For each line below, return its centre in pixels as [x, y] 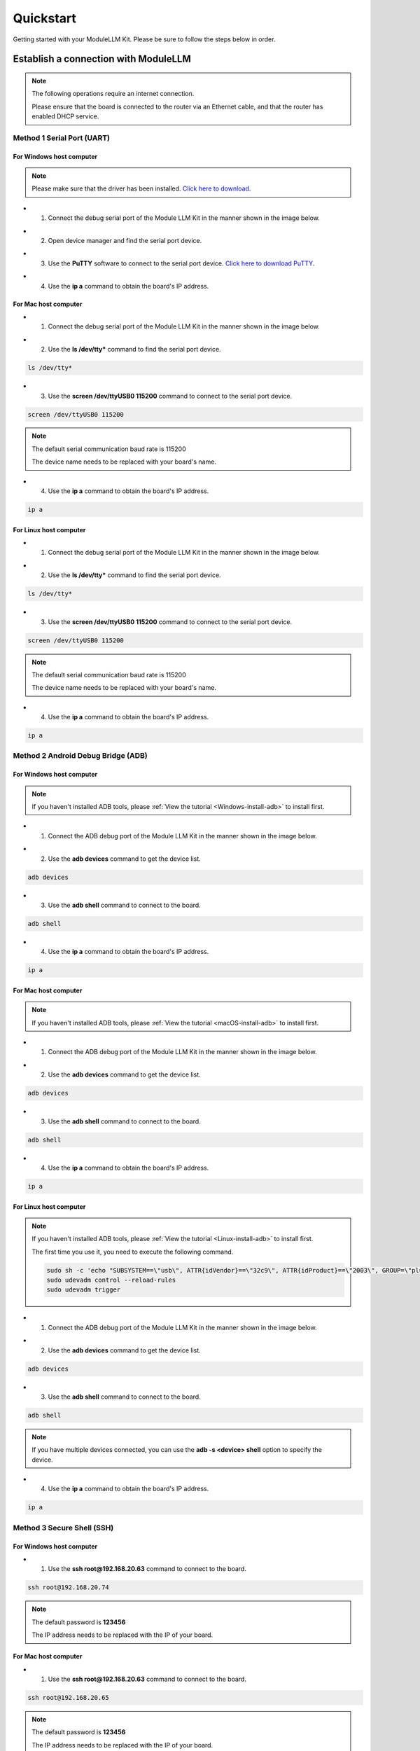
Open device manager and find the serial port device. [125, 241]
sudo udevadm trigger [84, 1290]
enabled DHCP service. [65, 116]
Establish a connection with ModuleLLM [102, 59]
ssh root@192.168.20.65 [69, 1697]
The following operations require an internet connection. [113, 94]
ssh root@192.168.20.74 [69, 1587]
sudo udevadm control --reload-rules [111, 1280]
